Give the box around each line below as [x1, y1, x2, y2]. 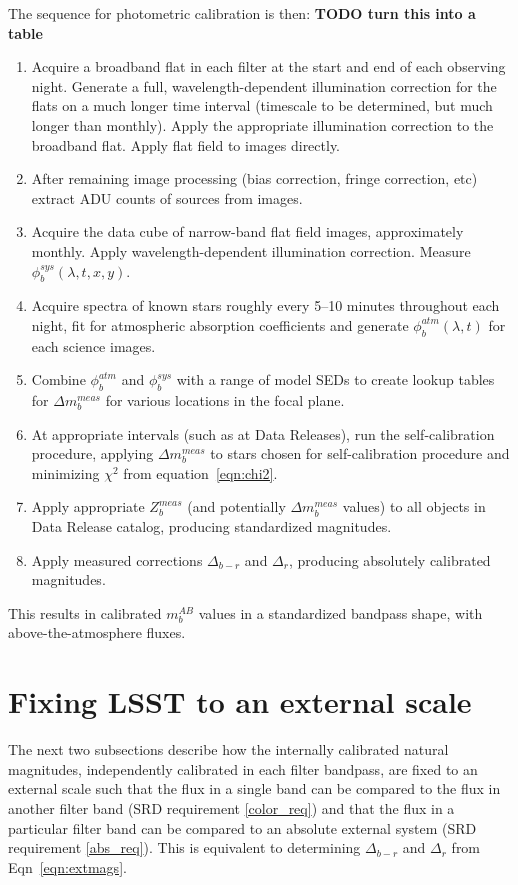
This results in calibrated [8, 602, 162, 623]
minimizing [31, 462, 100, 483]
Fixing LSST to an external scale [8, 681, 472, 722]
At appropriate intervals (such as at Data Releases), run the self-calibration [31, 423, 495, 444]
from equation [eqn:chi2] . [123, 462, 278, 483]
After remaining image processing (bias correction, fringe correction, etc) [31, 168, 478, 189]
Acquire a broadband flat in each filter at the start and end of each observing [31, 56, 506, 77]
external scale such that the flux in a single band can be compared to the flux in [8, 778, 501, 799]
